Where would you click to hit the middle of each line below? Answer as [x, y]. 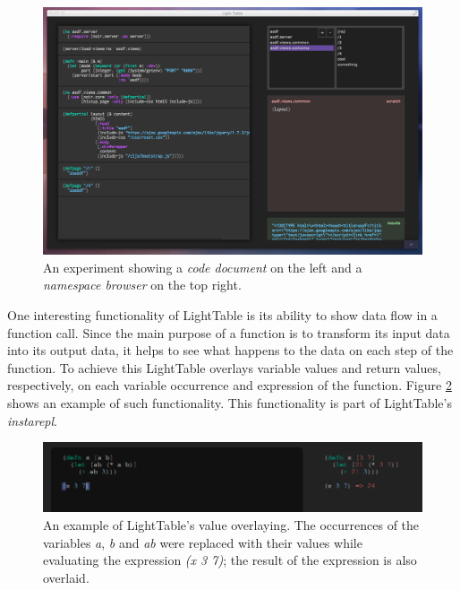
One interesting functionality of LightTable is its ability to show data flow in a [222, 314]
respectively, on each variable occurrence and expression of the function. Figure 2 [230, 385]
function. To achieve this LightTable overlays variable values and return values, [224, 367]
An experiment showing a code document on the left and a [203, 267]
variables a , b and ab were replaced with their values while [203, 542]
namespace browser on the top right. [142, 285]
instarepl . [32, 420]
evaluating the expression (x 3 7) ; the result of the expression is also [230, 560]
